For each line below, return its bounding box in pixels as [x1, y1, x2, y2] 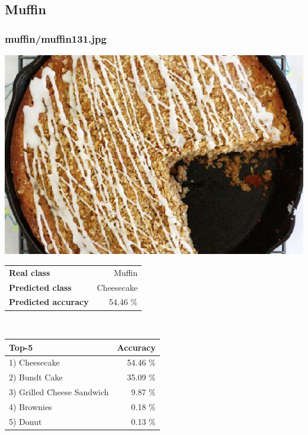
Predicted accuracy [9, 296, 89, 308]
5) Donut [9, 415, 42, 427]
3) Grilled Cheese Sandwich [9, 386, 109, 398]
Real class [9, 266, 50, 278]
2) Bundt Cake [9, 371, 63, 383]
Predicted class [9, 281, 72, 293]
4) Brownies [9, 400, 52, 412]
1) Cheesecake [9, 356, 60, 369]
